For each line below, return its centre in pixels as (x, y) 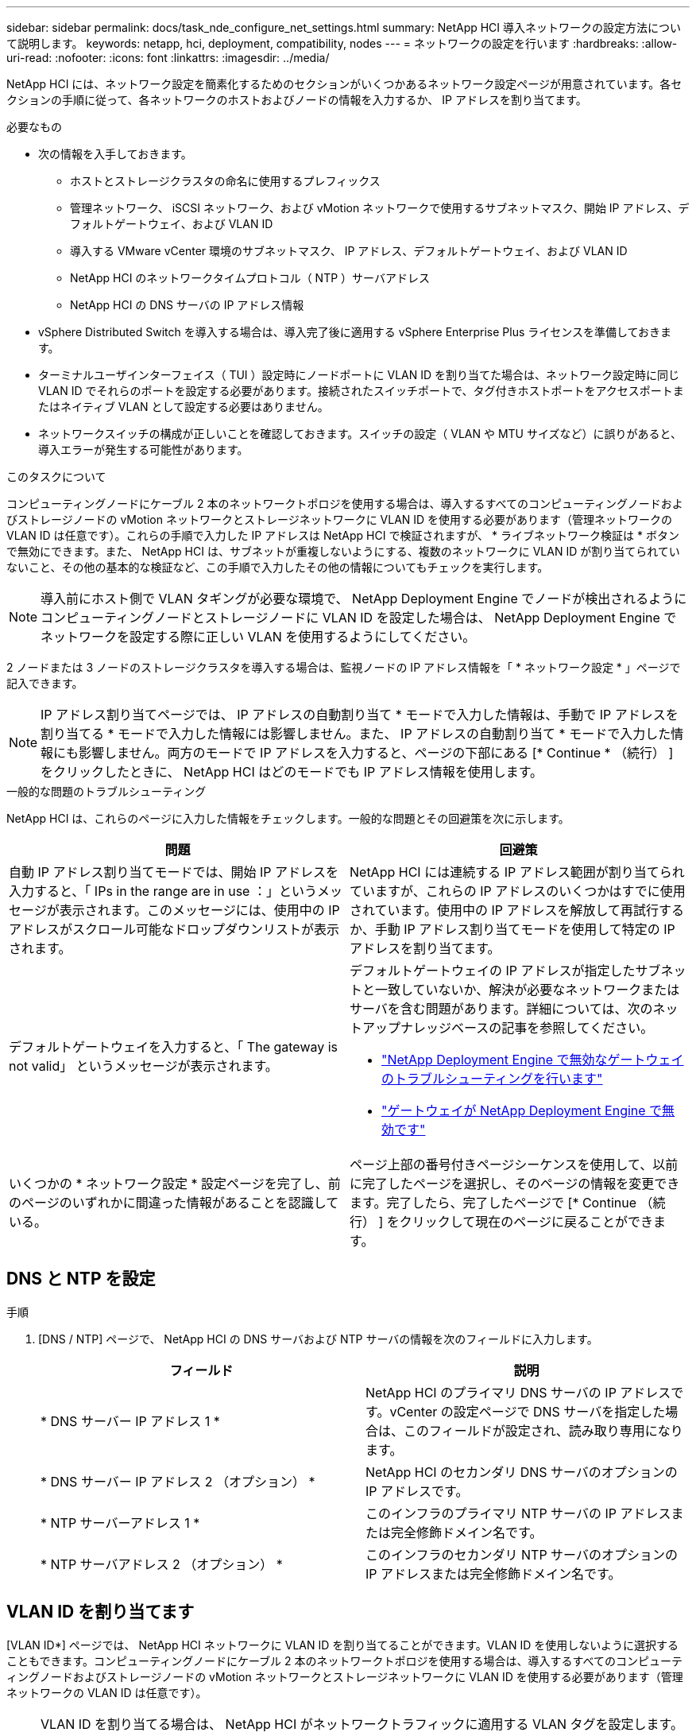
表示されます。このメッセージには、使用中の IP (199, 910)
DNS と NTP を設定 (81, 1279)
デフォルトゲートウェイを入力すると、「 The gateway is (174, 1047)
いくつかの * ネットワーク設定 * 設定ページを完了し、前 (175, 1184)
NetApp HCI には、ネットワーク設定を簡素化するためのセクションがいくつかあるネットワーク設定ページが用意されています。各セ (344, 84)
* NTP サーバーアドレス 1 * (120, 1523)
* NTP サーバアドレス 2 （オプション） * (162, 1564)
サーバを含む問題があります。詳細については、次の (501, 1009)
